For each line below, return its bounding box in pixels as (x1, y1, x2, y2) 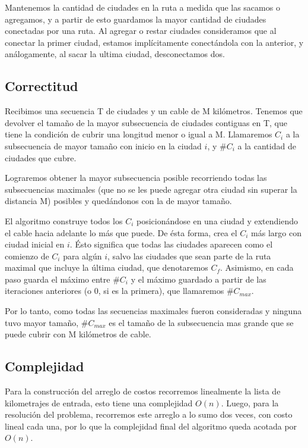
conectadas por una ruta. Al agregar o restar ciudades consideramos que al (5, 24, 277, 37)
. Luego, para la (221, 396, 279, 409)
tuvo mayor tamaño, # (5, 316, 88, 328)
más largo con (251, 226, 301, 239)
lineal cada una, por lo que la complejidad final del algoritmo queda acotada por (5, 419, 297, 432)
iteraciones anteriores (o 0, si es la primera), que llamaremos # (5, 284, 234, 297)
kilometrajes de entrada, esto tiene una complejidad (5, 396, 193, 409)
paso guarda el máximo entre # (5, 272, 120, 285)
